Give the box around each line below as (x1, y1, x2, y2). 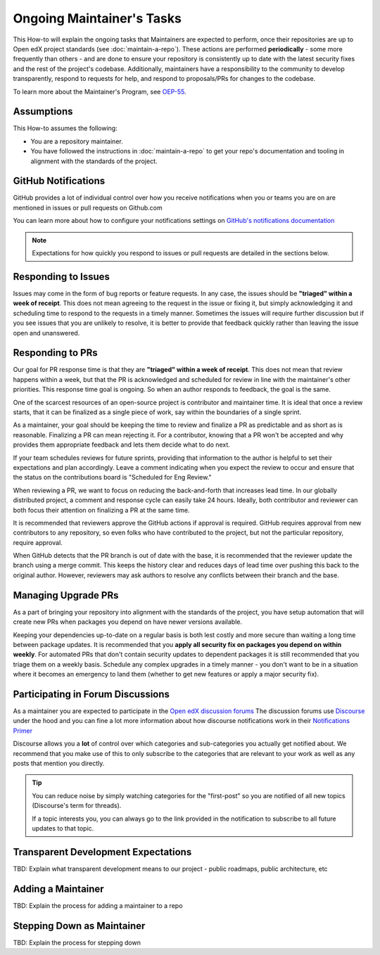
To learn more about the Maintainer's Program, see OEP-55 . (13, 87, 186, 96)
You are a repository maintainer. (30, 137, 123, 146)
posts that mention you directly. (13, 759, 105, 767)
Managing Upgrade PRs (13, 589, 119, 601)
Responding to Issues (13, 271, 110, 283)
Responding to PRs (13, 347, 98, 359)
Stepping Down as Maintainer (13, 920, 146, 932)
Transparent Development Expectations (13, 846, 192, 858)
